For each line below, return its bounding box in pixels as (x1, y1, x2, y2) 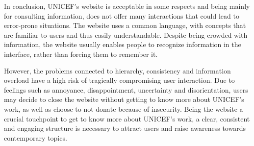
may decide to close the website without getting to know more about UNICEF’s (4, 94, 244, 104)
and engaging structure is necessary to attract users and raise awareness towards (4, 123, 246, 133)
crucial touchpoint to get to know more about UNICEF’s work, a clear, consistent (4, 113, 250, 123)
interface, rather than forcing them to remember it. (4, 49, 158, 59)
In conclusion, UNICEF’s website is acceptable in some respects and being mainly (4, 1, 250, 11)
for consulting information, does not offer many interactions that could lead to (4, 10, 239, 21)
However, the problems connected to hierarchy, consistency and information (4, 65, 231, 75)
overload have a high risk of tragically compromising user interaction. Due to (4, 75, 235, 85)
